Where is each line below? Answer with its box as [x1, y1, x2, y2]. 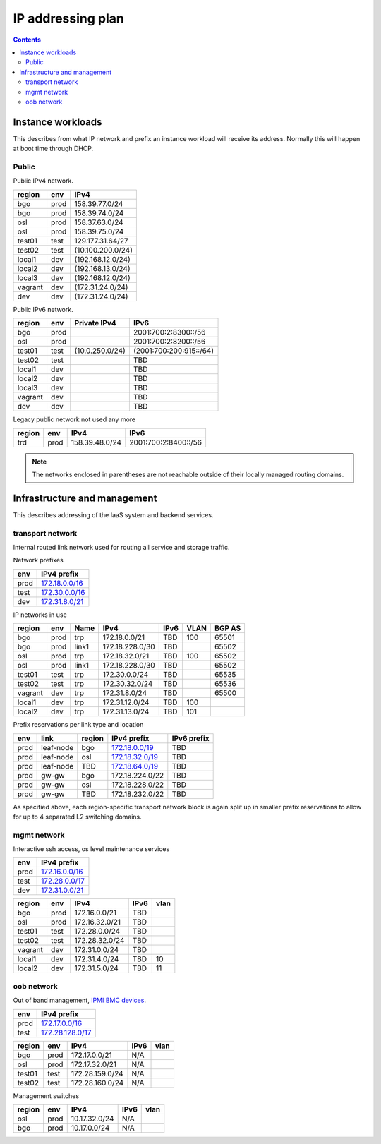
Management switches [13, 1091, 80, 1100]
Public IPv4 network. [13, 176, 74, 185]
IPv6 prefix [171, 733, 210, 743]
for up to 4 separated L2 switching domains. [13, 812, 142, 821]
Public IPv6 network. [13, 305, 73, 313]
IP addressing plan [13, 11, 125, 26]
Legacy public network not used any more [13, 415, 136, 423]
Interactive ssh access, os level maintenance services [13, 845, 170, 853]
